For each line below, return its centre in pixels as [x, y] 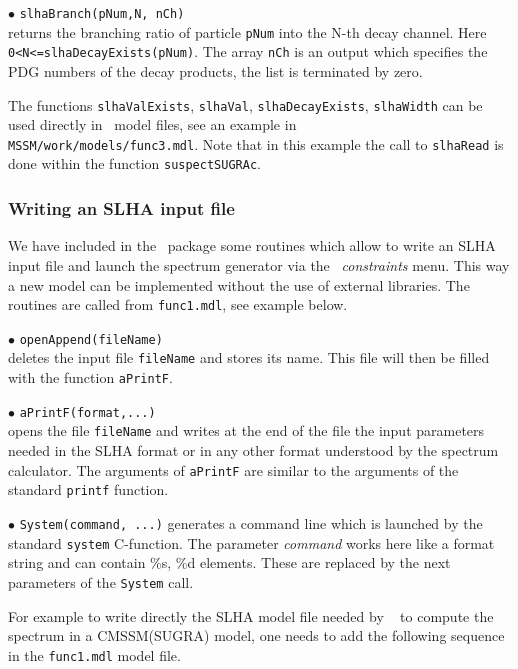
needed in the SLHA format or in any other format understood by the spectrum [253, 450]
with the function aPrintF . [90, 377]
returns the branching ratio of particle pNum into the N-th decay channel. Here [247, 31]
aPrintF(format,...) [87, 412]
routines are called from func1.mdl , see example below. [178, 304]
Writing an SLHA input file [121, 208]
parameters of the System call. [101, 581]
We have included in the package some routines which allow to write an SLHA [252, 245]
